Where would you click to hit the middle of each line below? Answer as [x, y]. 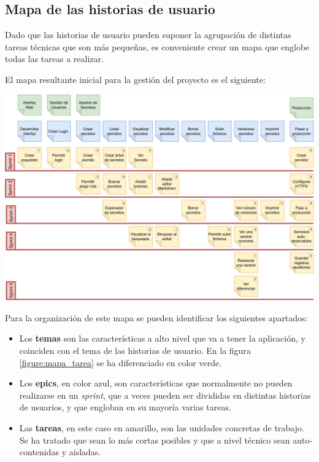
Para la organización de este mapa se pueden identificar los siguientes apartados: [156, 317]
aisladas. [85, 452]
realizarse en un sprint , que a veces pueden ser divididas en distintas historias [165, 395]
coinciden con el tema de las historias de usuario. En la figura [135, 350]
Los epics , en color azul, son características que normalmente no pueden [156, 383]
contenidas [39, 452]
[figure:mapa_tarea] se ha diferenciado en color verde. [121, 362]
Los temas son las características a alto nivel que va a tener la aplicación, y [162, 338]
